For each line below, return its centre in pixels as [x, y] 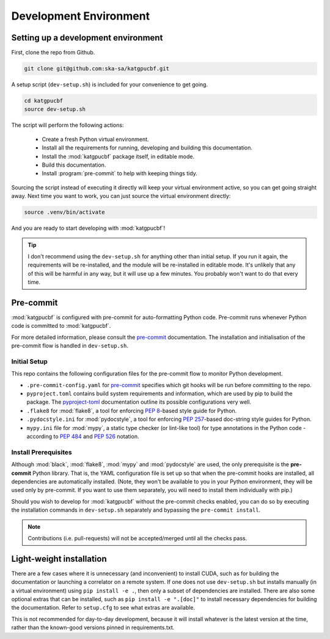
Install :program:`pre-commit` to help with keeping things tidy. [120, 173]
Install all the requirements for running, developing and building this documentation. [147, 148]
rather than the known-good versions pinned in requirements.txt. [93, 627]
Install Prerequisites [42, 452]
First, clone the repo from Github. [53, 53]
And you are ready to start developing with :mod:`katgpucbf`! [88, 228]
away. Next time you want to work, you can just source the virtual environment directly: [121, 196]
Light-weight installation [59, 558]
